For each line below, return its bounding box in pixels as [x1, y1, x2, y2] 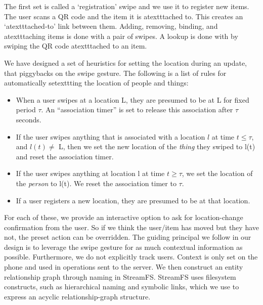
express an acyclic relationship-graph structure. [4, 291, 151, 301]
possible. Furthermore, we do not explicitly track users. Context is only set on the [4, 251, 258, 262]
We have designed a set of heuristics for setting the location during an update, [4, 57, 247, 68]
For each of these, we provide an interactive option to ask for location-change [4, 212, 243, 223]
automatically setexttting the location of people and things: [4, 77, 189, 88]
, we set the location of [182, 168, 253, 179]
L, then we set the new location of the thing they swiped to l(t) [59, 141, 255, 152]
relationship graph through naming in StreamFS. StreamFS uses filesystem [4, 271, 236, 282]
